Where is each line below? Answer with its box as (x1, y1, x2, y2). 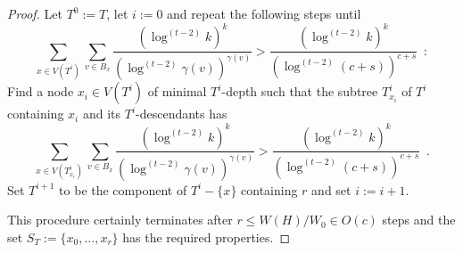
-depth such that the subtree (221, 82, 378, 101)
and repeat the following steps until (167, 4, 361, 22)
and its (82, 104, 121, 123)
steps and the (382, 210, 456, 229)
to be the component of (59, 180, 187, 199)
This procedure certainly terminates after (7, 210, 233, 229)
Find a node (7, 82, 74, 101)
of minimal (147, 82, 207, 101)
